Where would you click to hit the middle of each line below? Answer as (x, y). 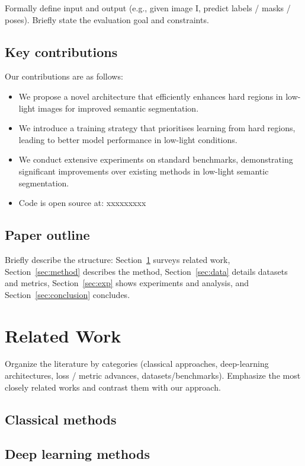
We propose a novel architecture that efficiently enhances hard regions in (151, 96)
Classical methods (61, 419)
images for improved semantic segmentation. (118, 108)
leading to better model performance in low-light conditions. (128, 139)
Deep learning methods (77, 454)
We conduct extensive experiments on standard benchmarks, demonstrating (156, 159)
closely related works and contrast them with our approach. (113, 387)
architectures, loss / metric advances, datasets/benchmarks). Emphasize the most (153, 375)
